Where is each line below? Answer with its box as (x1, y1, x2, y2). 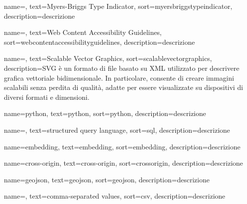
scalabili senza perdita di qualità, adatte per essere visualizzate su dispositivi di (4, 82, 243, 92)
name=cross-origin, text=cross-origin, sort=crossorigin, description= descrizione (4, 158, 243, 168)
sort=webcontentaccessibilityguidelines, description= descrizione (4, 36, 195, 47)
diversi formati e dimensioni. (4, 91, 90, 102)
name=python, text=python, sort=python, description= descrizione (4, 108, 206, 118)
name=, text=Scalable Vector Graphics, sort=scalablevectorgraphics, (4, 53, 212, 63)
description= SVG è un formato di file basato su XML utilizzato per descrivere (4, 62, 240, 73)
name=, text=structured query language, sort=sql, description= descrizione (4, 124, 230, 135)
